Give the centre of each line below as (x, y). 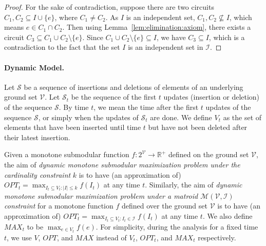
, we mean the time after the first (146, 107)
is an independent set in (166, 47)
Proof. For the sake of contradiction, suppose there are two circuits (109, 7)
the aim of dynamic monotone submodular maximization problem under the (122, 164)
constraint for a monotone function (59, 206)
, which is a (227, 37)
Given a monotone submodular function (67, 154)
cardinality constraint (37, 174)
